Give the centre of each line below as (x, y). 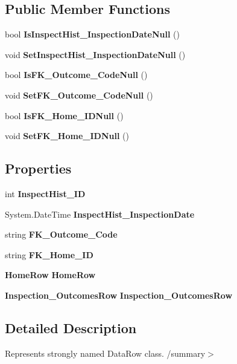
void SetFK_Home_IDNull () (67, 136)
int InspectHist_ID (45, 193)
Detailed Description (71, 327)
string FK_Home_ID (49, 254)
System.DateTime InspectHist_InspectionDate (100, 214)
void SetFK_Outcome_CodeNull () (79, 95)
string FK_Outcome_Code (61, 234)
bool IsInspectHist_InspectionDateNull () (92, 34)
